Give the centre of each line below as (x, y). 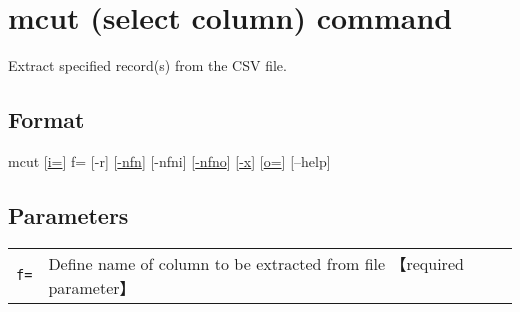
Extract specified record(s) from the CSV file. (147, 65)
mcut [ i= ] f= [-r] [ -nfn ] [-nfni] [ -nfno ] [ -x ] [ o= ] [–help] (169, 160)
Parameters (68, 214)
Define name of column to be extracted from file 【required (256, 263)
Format (46, 119)
